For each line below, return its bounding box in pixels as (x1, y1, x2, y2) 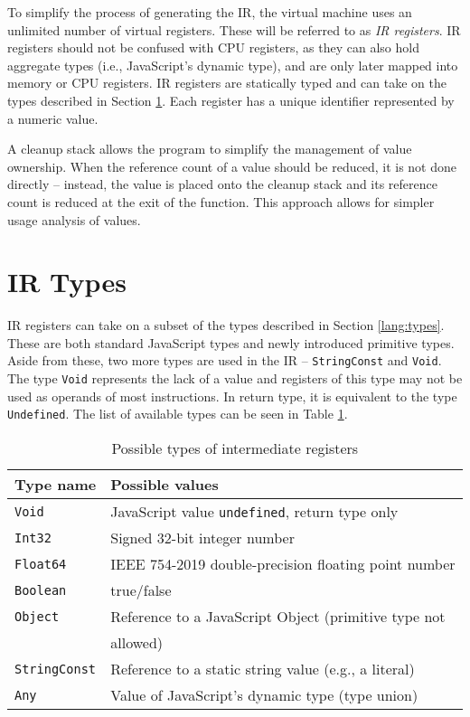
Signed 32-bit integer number (110, 527, 295, 548)
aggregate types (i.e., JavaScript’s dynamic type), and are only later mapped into (7, 55, 458, 74)
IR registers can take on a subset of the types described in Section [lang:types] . (7, 316, 445, 335)
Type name (14, 474, 97, 495)
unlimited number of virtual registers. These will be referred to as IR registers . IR (7, 20, 461, 39)
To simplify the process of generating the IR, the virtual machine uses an (7, 3, 412, 21)
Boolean (14, 582, 67, 598)
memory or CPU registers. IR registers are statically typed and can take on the (7, 73, 446, 92)
